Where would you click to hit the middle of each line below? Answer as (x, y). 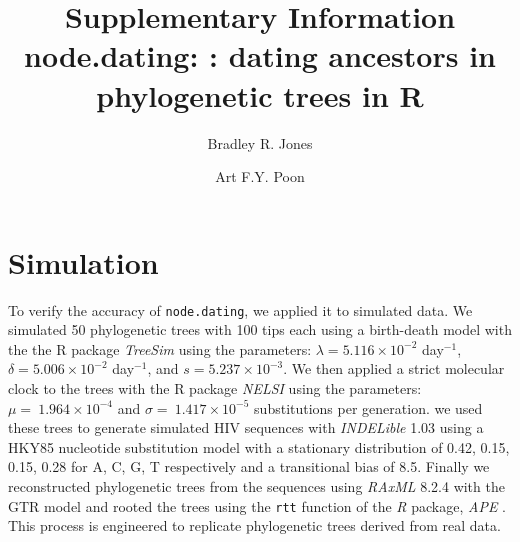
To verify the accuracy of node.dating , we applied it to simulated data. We (240, 309)
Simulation (83, 261)
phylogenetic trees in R (260, 94)
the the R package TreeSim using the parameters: (160, 348)
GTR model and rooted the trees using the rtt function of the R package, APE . (257, 505)
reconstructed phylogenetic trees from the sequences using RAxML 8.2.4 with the (256, 486)
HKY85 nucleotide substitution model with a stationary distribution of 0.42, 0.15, (259, 446)
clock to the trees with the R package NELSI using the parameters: (215, 388)
